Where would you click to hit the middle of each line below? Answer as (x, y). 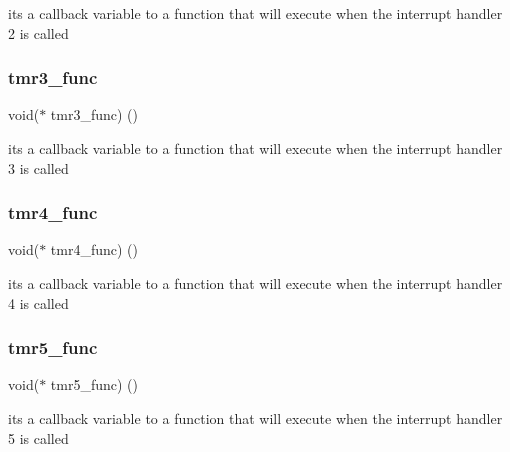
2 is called (38, 32)
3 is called (38, 167)
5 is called (38, 437)
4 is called (38, 302)
